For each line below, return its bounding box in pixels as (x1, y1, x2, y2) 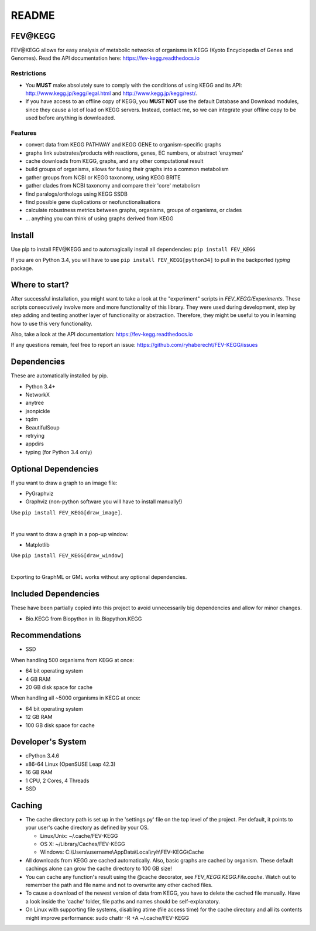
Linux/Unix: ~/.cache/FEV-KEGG (40, 832, 118, 839)
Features (11, 129, 37, 137)
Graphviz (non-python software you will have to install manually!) (25, 498, 183, 505)
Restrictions (11, 69, 47, 77)
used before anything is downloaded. (25, 114, 115, 121)
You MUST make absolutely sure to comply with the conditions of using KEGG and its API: (25, 81, 242, 88)
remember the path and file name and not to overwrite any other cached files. (25, 882, 213, 889)
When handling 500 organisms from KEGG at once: (11, 656, 135, 663)
